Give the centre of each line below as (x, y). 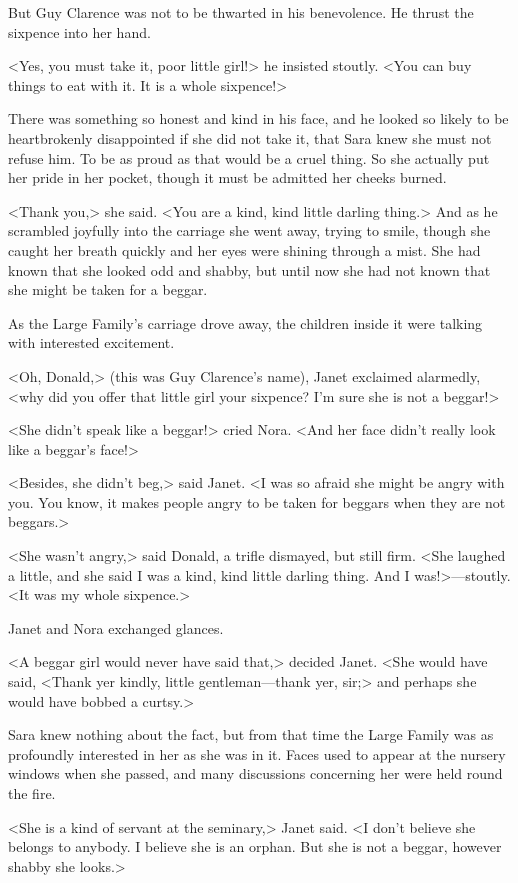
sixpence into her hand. (79, 31)
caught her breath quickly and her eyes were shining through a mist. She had (244, 249)
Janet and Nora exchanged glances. (116, 627)
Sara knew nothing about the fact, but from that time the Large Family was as (251, 734)
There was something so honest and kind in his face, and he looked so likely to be (258, 118)
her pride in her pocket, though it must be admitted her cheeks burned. (227, 177)
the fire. (32, 793)
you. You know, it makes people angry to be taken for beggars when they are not (257, 501)
